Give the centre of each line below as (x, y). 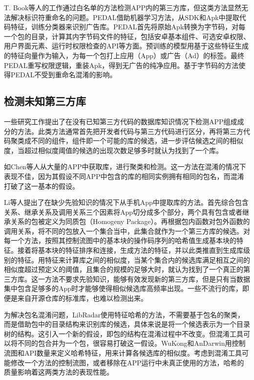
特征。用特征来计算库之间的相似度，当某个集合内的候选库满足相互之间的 (134, 259)
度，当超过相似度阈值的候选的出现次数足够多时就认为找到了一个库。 (113, 150)
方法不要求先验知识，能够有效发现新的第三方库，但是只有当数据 (147, 279)
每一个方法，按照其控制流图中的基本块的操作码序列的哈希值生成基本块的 (120, 240)
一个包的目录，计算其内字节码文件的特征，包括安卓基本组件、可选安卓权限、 (127, 36)
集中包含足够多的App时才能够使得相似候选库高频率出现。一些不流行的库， (123, 288)
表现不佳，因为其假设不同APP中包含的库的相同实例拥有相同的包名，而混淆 (124, 176)
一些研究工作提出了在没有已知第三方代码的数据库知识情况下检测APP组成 (121, 121)
